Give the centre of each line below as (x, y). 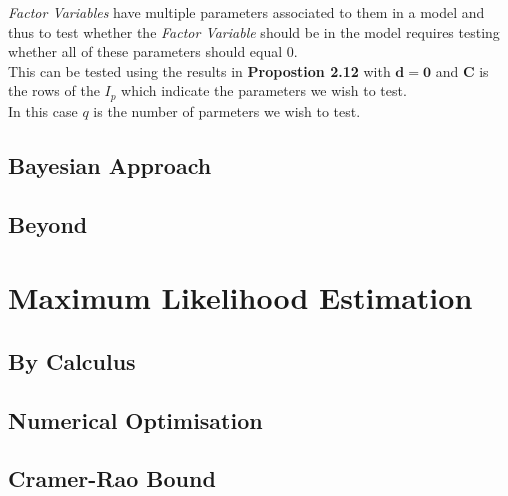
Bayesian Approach (110, 164)
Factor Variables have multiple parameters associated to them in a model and (246, 12)
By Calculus (72, 360)
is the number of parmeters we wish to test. (227, 110)
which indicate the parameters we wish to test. (264, 90)
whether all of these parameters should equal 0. (153, 51)
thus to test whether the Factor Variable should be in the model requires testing (254, 31)
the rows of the (54, 90)
